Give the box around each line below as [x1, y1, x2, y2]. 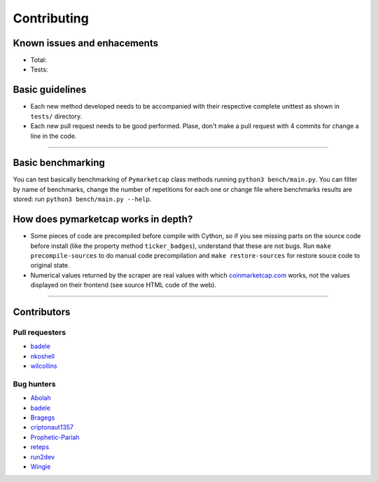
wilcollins [30, 361, 57, 371]
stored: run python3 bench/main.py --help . [13, 195, 152, 203]
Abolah [30, 394, 52, 402]
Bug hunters [13, 379, 56, 389]
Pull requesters [13, 327, 66, 337]
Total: [30, 56, 47, 64]
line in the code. [30, 132, 77, 140]
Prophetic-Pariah [30, 433, 80, 441]
